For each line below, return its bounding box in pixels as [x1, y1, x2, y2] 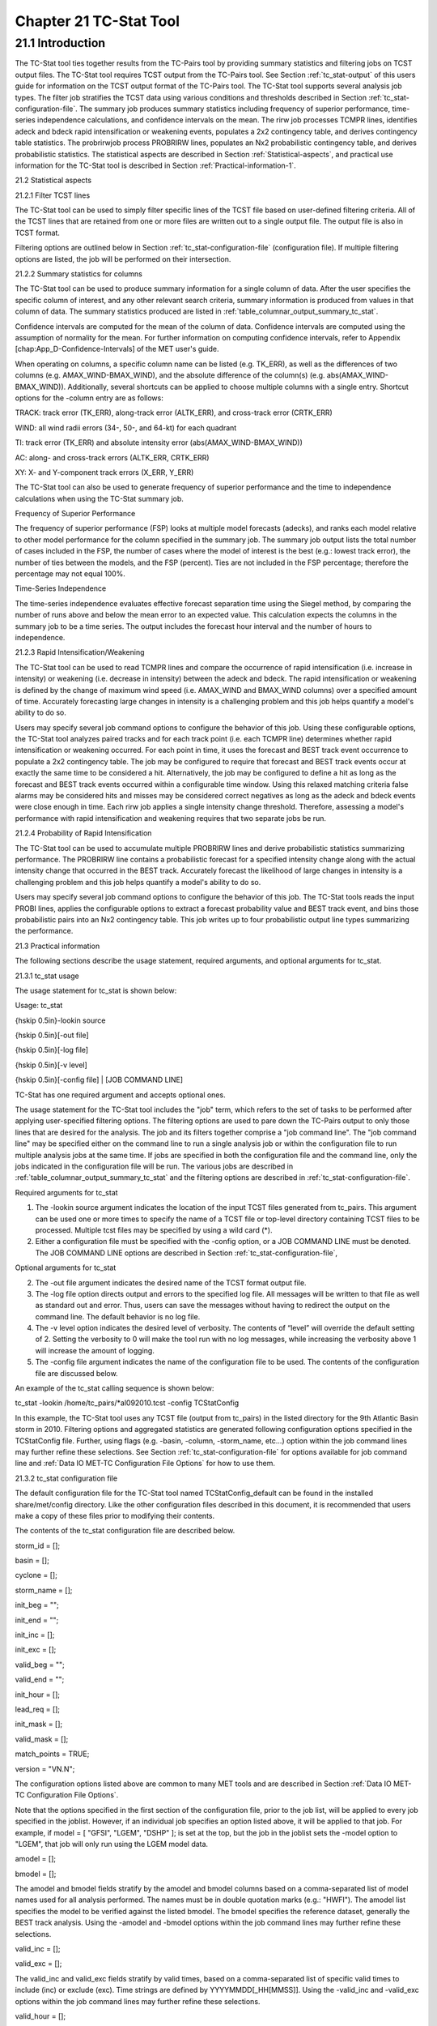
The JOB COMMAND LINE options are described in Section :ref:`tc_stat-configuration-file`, [35, 1248, 338, 1258]
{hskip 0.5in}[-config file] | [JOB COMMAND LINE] [15, 1075, 184, 1085]
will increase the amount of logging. [35, 1345, 155, 1355]
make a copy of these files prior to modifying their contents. [15, 1511, 214, 1520]
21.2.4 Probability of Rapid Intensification [15, 828, 152, 838]
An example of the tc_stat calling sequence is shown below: [15, 1383, 214, 1393]
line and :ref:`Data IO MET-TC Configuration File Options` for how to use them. [15, 1459, 275, 1468]
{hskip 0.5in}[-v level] [15, 1060, 88, 1070]
